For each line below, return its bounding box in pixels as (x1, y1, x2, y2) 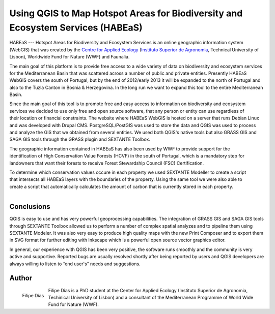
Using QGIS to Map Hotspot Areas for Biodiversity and (9, 8, 243, 19)
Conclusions (9, 202, 50, 211)
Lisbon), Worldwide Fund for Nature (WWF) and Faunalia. (9, 54, 130, 60)
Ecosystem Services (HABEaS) (9, 22, 143, 33)
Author (9, 274, 33, 282)
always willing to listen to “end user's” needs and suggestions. (9, 261, 141, 267)
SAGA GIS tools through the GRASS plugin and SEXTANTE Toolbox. (9, 136, 150, 142)
